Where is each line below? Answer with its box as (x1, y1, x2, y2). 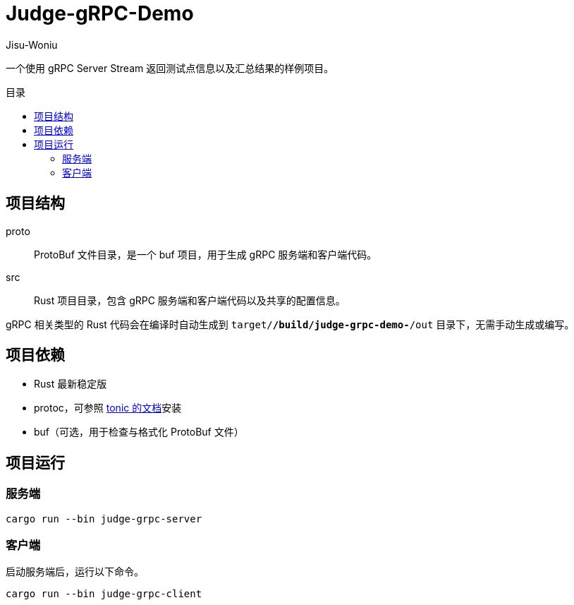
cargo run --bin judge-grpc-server (6, 513, 202, 525)
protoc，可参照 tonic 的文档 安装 (34, 402, 182, 414)
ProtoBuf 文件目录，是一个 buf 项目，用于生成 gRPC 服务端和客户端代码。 (34, 248, 377, 260)
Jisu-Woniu (6, 38, 58, 51)
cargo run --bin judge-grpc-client (6, 588, 202, 600)
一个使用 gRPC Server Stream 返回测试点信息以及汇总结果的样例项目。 (6, 61, 334, 74)
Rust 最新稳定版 (34, 378, 107, 390)
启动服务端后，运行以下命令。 (6, 565, 144, 578)
